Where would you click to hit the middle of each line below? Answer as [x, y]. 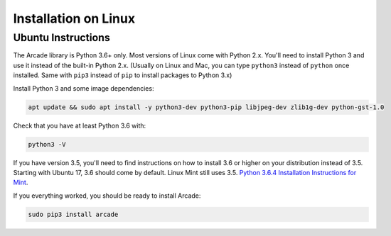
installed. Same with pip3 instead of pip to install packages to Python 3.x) [123, 75]
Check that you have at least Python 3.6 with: [80, 125]
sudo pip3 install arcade [73, 214]
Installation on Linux [74, 18]
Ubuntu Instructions [61, 38]
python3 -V [47, 144]
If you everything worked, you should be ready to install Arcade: [107, 196]
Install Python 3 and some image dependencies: [84, 88]
